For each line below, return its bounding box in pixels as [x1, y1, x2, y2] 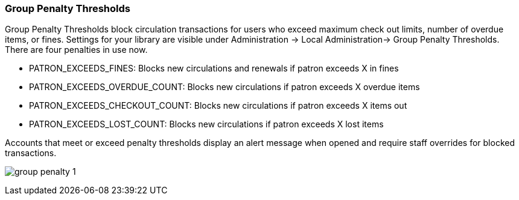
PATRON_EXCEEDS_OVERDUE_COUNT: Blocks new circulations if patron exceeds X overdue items [29, 82, 420, 92]
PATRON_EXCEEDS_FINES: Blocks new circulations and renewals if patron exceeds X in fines [29, 63, 399, 74]
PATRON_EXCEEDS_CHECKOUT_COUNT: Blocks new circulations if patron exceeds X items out [29, 100, 407, 111]
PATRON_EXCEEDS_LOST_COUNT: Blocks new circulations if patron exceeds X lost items [29, 119, 384, 130]
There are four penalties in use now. [5, 44, 148, 55]
